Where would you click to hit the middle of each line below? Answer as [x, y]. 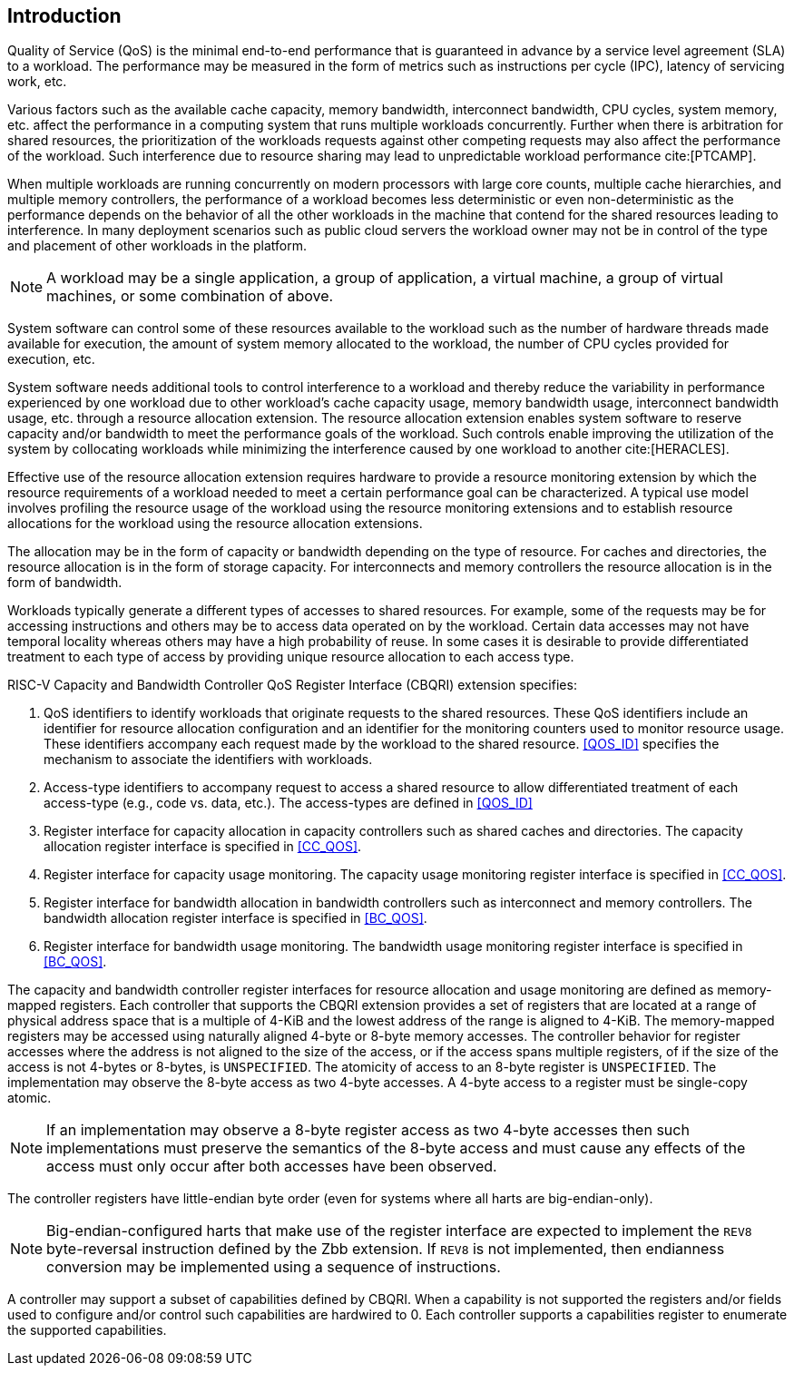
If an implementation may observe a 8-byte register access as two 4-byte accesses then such [368, 1130]
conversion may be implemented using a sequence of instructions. [274, 1267]
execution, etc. [51, 359]
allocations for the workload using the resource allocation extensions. [215, 524]
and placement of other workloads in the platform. [157, 246]
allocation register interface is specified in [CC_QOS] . [203, 847]
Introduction [64, 16]
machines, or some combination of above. [190, 296]
